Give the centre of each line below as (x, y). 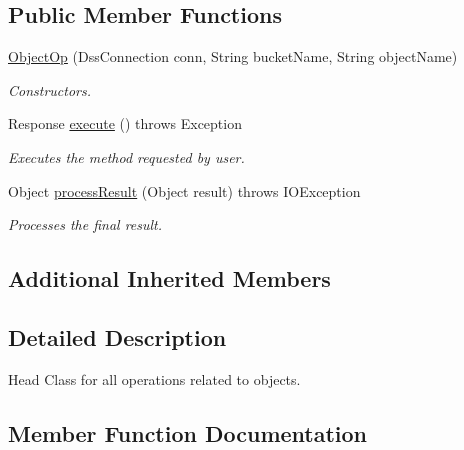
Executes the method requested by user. (126, 156)
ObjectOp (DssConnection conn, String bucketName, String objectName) (233, 56)
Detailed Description (117, 336)
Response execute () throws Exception (125, 123)
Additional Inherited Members (169, 278)
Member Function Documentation (188, 432)
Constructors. (50, 89)
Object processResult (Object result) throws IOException (184, 190)
